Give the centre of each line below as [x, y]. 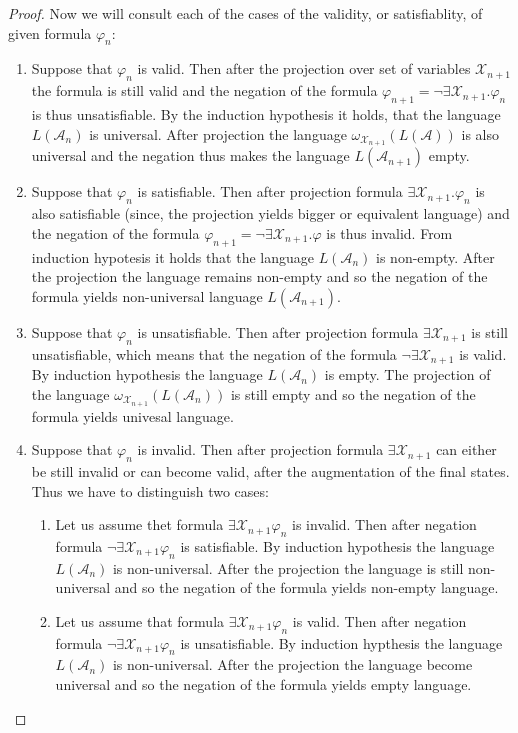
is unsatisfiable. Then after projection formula [278, 331]
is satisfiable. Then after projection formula [270, 191]
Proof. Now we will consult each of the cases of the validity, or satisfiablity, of [245, 13]
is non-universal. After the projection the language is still [288, 567]
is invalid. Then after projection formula [260, 449]
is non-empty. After [435, 256]
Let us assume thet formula [139, 524]
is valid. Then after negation [379, 620]
